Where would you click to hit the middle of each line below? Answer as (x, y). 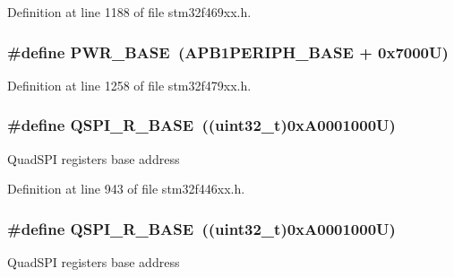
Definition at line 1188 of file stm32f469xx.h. (129, 12)
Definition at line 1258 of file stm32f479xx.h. (129, 85)
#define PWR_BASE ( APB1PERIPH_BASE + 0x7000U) (228, 52)
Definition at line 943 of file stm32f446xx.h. (126, 189)
